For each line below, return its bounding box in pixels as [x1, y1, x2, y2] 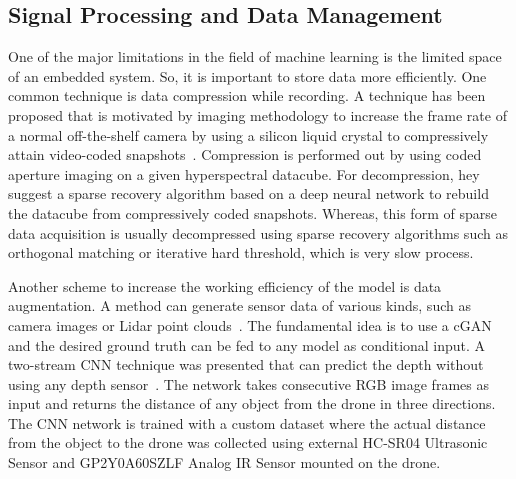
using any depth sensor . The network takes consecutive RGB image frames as [8, 373, 489, 394]
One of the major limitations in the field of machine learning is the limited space [8, 46, 502, 67]
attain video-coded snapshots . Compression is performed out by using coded [8, 144, 482, 165]
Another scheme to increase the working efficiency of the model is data [8, 275, 442, 296]
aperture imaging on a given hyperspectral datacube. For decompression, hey [8, 163, 480, 184]
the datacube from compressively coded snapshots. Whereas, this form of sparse [8, 202, 497, 223]
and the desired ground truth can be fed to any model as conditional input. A [8, 334, 486, 355]
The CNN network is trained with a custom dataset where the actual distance [8, 412, 486, 433]
